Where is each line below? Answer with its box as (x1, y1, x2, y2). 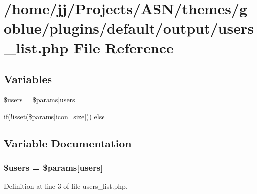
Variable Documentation (4, 135, 132, 150)
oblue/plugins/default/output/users (4, 18, 254, 38)
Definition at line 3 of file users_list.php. (4, 181, 128, 191)
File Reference (73, 37, 174, 57)
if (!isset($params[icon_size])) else (4, 111, 105, 121)
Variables (4, 71, 52, 87)
